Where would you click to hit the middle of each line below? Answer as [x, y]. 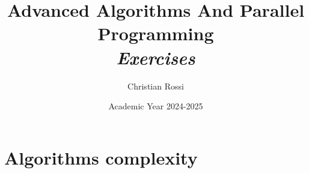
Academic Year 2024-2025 [156, 106]
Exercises [156, 57]
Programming [156, 33]
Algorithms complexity [101, 157]
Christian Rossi [156, 86]
